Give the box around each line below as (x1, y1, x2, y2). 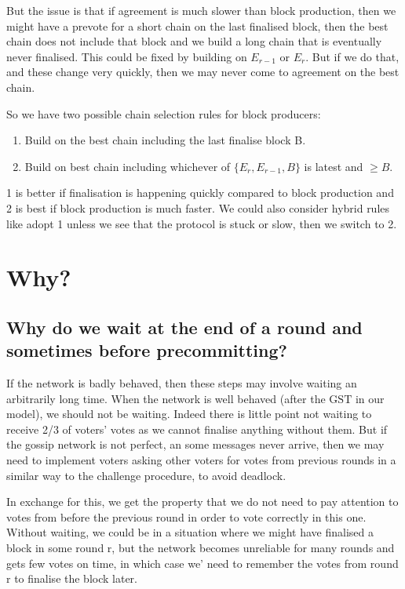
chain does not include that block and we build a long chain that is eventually (6, 33, 382, 49)
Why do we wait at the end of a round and (6, 314, 363, 339)
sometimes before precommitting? (6, 338, 287, 362)
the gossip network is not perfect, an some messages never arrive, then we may (6, 436, 385, 453)
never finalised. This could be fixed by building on (6, 48, 247, 64)
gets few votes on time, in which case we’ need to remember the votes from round (6, 554, 399, 571)
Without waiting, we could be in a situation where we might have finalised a (6, 524, 374, 540)
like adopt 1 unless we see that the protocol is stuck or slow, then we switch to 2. (6, 215, 397, 231)
